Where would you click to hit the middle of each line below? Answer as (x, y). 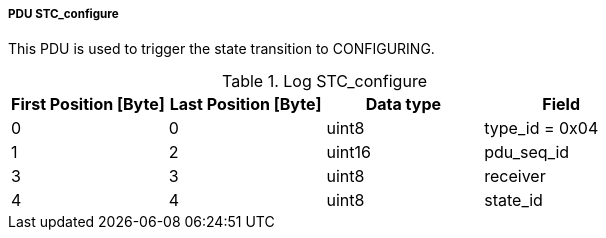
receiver (515, 176)
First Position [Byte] (88, 104)
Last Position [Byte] (245, 104)
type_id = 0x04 (541, 128)
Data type (403, 104)
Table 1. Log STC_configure (324, 81)
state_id (513, 200)
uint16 (348, 152)
